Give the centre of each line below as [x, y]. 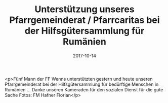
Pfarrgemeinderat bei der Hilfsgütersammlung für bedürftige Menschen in [82, 84]
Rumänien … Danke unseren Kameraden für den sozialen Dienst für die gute [84, 89]
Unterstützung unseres [85, 9]
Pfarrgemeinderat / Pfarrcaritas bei [85, 20]
